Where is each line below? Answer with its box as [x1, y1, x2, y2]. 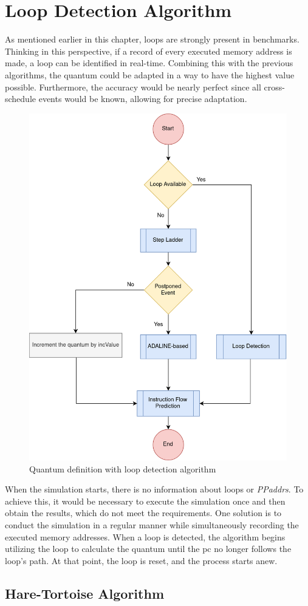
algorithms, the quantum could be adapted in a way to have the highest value [5, 68, 295, 81]
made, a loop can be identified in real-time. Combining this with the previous [5, 56, 293, 69]
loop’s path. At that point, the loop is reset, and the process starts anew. [5, 554, 278, 567]
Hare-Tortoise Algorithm [5, 584, 164, 602]
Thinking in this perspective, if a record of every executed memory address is [5, 44, 292, 57]
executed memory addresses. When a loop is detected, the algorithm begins [5, 530, 286, 543]
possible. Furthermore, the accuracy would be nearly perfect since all [5, 80, 261, 93]
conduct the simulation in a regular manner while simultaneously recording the [5, 518, 299, 531]
